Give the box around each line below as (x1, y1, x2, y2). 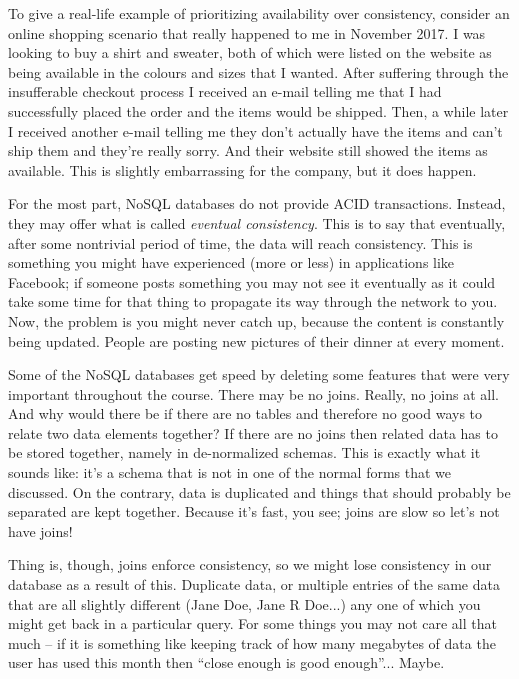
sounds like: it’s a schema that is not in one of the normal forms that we (8, 462, 452, 483)
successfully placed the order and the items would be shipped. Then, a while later (8, 100, 509, 121)
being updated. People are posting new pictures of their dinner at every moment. (8, 330, 505, 351)
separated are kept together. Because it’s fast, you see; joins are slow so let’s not (8, 501, 500, 522)
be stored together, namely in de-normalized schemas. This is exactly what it (8, 442, 481, 463)
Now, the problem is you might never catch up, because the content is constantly (8, 310, 505, 331)
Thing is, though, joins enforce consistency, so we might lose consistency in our (8, 554, 492, 575)
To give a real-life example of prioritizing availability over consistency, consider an (8, 3, 510, 23)
